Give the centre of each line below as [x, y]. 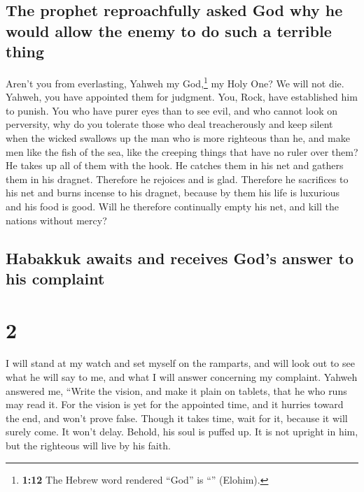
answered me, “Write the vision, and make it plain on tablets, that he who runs [176, 390]
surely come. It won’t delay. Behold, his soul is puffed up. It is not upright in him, [182, 432]
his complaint [55, 278]
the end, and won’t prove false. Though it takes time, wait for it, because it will [177, 418]
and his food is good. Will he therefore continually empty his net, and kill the [172, 206]
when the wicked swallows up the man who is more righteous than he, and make [178, 138]
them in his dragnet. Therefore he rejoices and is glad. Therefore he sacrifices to [177, 179]
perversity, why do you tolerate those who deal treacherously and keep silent [169, 124]
